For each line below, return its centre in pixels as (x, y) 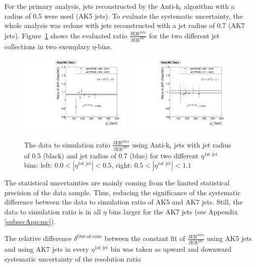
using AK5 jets (229, 238)
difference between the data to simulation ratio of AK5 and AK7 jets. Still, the (124, 202)
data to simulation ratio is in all (53, 212)
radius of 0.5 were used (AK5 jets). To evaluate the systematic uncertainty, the (124, 15)
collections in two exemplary (47, 46)
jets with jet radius (203, 144)
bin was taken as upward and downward (171, 249)
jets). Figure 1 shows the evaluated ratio (66, 35)
